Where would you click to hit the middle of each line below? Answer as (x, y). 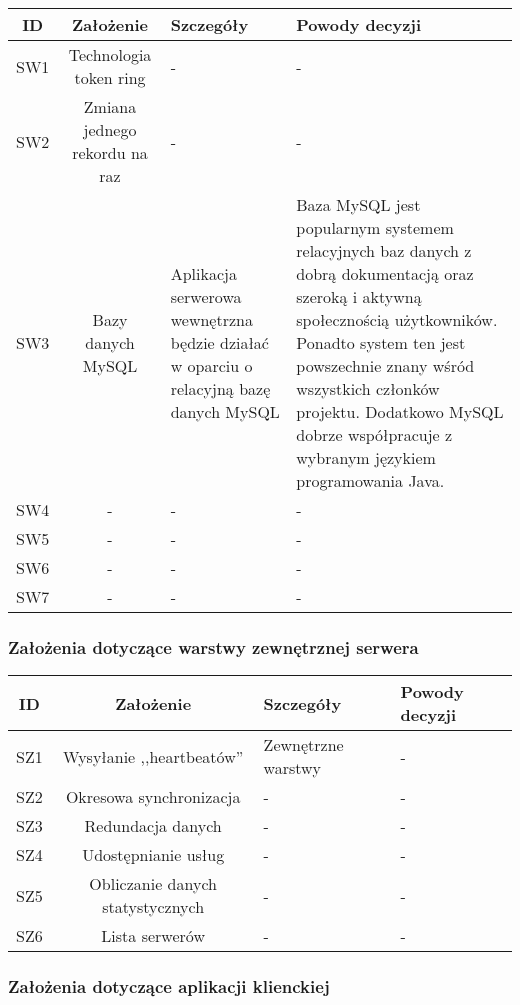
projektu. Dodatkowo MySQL (400, 411)
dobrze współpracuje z (374, 434)
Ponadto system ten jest (381, 342)
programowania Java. (370, 480)
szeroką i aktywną (359, 296)
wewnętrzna (211, 319)
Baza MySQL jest (358, 204)
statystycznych (153, 907)
